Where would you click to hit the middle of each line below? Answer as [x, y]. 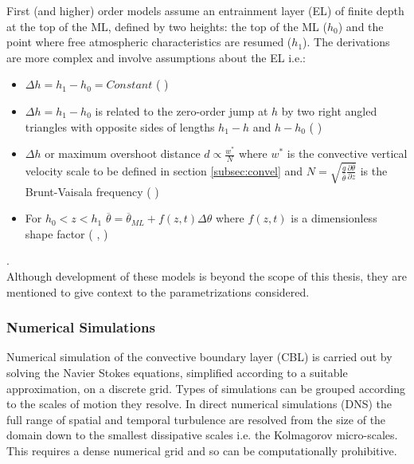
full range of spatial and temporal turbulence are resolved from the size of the [196, 419]
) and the [361, 26]
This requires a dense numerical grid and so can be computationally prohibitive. [202, 450]
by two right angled [329, 110]
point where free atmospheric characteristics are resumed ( [149, 42]
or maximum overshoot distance [123, 153]
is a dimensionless [334, 218]
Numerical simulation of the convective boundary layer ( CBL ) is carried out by [199, 357]
